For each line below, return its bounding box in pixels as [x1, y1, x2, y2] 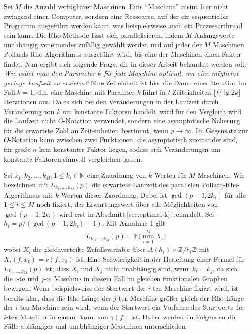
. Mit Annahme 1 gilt [102, 218, 166, 228]
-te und [17, 273, 39, 284]
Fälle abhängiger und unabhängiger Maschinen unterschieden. [4, 321, 187, 331]
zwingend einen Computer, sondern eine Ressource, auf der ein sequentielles [4, 11, 229, 21]
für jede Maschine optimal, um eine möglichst [103, 68, 239, 78]
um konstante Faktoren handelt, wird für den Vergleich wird [62, 106, 242, 116]
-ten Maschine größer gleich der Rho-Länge [116, 292, 244, 302]
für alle [224, 189, 246, 200]
